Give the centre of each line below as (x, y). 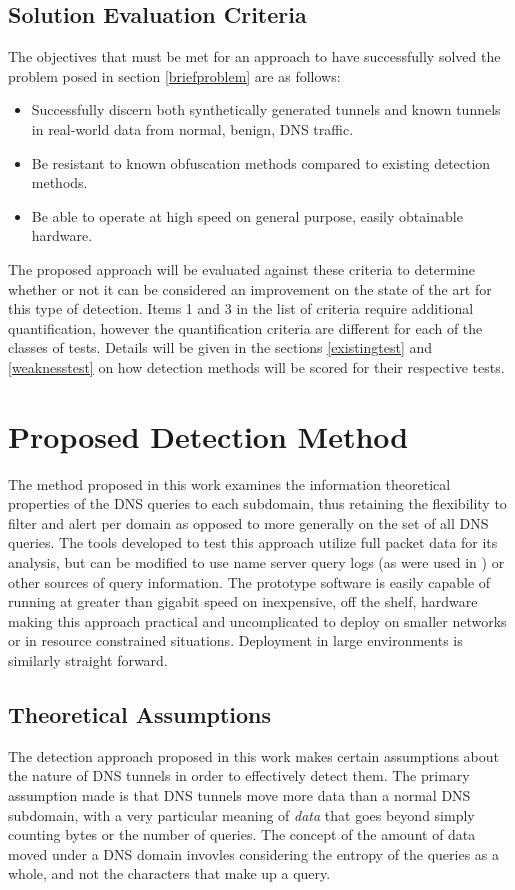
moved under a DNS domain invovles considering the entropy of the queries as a (254, 853)
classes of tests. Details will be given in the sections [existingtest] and (220, 347)
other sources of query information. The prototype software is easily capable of (249, 581)
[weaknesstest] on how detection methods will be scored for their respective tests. (256, 366)
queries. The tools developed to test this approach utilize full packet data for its (253, 542)
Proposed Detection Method (208, 435)
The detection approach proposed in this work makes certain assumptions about (254, 755)
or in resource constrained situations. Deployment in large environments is (235, 640)
